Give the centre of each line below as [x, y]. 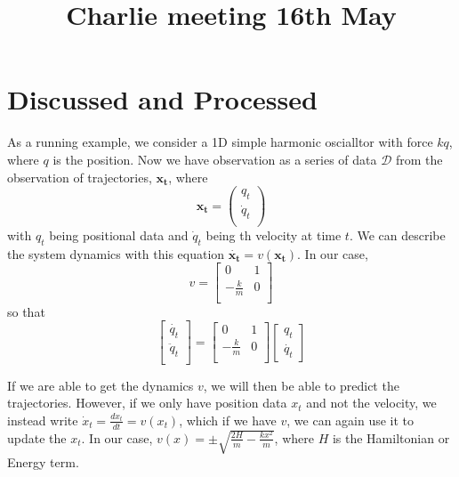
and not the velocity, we [371, 403]
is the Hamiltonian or [391, 437]
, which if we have [228, 420]
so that [26, 311]
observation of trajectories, [80, 177]
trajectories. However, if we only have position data [147, 403]
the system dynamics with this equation [116, 253]
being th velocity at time [274, 235]
